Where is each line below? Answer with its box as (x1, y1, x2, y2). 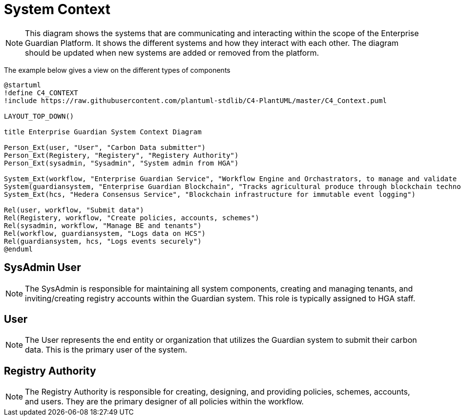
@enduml (4, 245, 33, 253)
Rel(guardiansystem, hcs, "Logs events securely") (4, 237, 202, 245)
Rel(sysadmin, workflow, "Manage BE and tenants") (4, 221, 202, 230)
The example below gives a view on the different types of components (4, 65, 230, 74)
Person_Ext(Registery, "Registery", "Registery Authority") (4, 151, 239, 159)
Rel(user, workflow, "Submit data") (4, 206, 144, 214)
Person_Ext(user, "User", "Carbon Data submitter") (4, 143, 206, 151)
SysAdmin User (4, 261, 81, 274)
